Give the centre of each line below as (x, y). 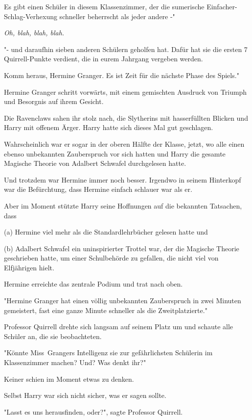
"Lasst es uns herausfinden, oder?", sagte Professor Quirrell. (93, 411)
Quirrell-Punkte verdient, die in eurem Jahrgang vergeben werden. (103, 59)
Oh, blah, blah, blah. (34, 33)
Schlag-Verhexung (31, 16)
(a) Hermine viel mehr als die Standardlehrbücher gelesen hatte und (106, 232)
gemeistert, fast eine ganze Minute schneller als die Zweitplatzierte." (106, 310)
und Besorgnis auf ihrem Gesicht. (54, 101)
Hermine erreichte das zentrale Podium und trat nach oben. (93, 284)
